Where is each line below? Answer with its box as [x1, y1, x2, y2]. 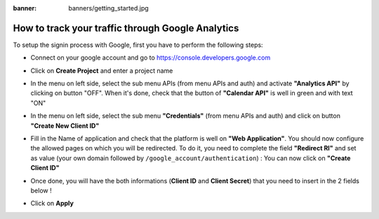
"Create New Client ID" [30, 121, 100, 129]
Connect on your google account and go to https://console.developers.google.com [30, 53, 271, 62]
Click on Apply [30, 199, 74, 208]
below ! [30, 186, 52, 195]
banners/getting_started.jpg [68, 4, 149, 12]
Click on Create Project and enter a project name [30, 66, 173, 75]
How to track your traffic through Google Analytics [13, 22, 239, 34]
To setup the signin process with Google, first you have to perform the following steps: [13, 41, 263, 49]
